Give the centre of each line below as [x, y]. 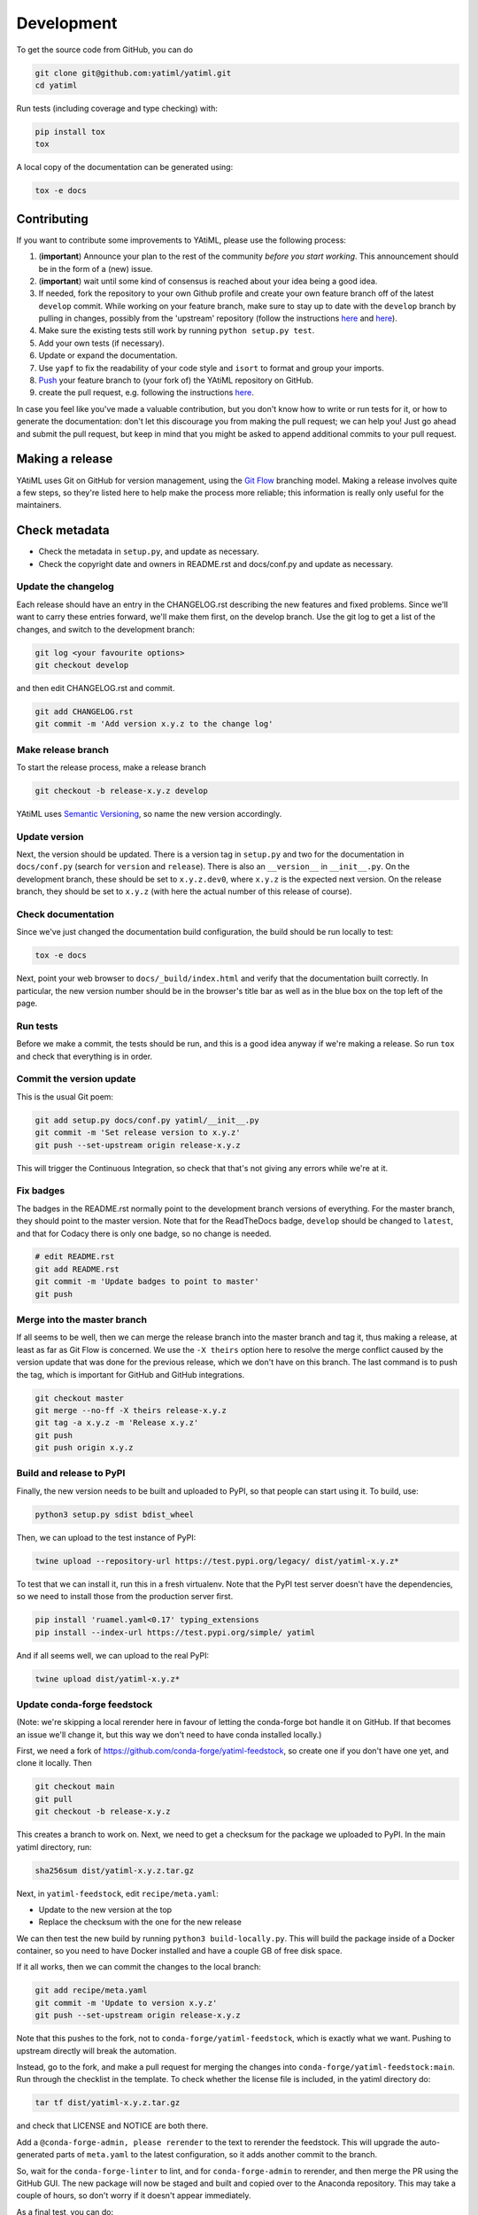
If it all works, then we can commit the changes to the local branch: [139, 1967]
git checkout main [75, 1787]
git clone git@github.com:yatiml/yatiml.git [133, 73]
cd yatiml [56, 85]
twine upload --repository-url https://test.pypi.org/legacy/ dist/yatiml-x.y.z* [217, 1561]
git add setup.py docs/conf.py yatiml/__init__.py [147, 1120]
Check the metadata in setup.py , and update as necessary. [149, 552]
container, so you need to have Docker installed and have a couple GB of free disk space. [179, 1951]
